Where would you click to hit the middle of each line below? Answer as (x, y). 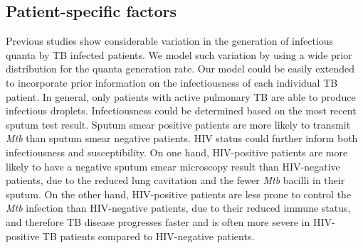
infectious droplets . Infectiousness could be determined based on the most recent (181, 110)
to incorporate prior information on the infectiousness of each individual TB (172, 82)
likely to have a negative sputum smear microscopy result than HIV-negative (173, 166)
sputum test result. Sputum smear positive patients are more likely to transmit (178, 124)
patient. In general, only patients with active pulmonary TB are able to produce (181, 96)
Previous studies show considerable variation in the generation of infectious (170, 41)
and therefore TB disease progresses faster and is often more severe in (158, 221)
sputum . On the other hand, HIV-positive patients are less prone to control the (179, 194)
